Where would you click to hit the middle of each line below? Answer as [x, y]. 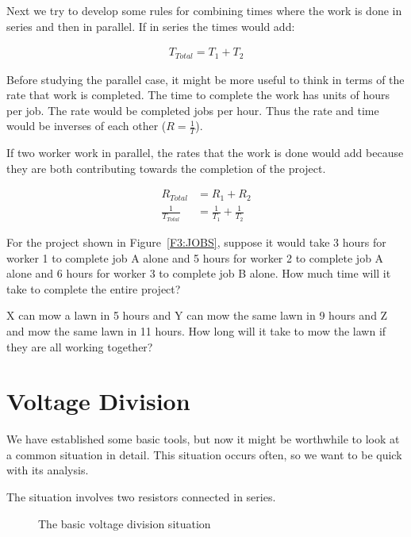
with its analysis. [48, 470]
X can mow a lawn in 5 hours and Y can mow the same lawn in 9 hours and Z [197, 315]
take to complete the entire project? [94, 288]
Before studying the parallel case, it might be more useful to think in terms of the [205, 79]
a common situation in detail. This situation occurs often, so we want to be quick [204, 454]
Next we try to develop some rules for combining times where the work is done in [204, 10]
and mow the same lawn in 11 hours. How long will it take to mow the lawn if [196, 330]
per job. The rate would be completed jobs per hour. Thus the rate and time [193, 110]
